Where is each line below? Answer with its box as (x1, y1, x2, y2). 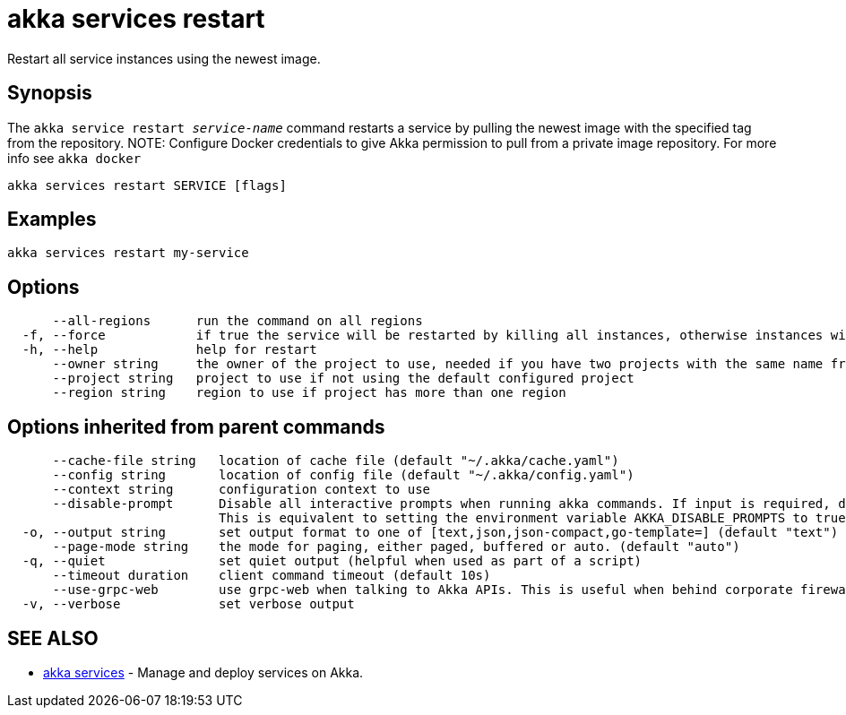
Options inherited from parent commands (7, 415, 385, 438)
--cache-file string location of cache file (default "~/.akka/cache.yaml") (52, 453, 619, 469)
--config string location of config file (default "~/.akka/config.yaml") (52, 468, 634, 483)
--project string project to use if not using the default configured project (52, 371, 634, 386)
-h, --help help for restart (22, 342, 317, 357)
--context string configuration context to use (52, 482, 431, 497)
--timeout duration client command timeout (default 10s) (52, 568, 491, 583)
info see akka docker (7, 150, 142, 166)
